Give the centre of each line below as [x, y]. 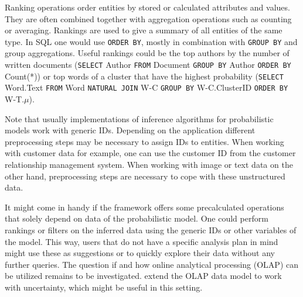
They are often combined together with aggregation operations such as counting [148, 18]
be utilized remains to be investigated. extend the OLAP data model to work [143, 276]
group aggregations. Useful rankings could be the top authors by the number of [147, 53]
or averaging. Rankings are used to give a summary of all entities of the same [144, 30]
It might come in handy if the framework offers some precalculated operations [144, 207]
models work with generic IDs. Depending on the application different [130, 130]
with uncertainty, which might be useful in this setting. [104, 287]
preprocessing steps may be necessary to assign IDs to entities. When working [144, 141]
